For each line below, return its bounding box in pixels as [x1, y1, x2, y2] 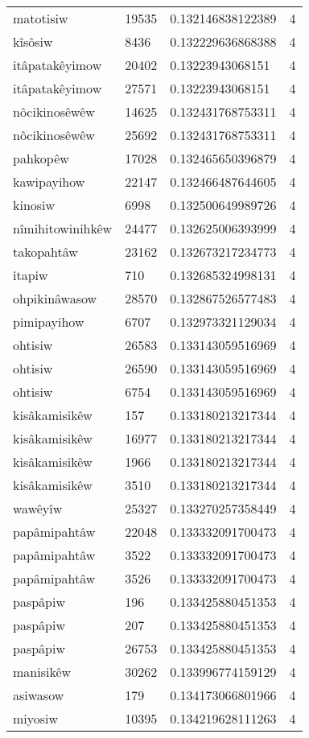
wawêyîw [13, 499, 63, 517]
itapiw [13, 266, 48, 284]
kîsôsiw [13, 32, 53, 51]
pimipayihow [13, 312, 84, 331]
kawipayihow [13, 172, 85, 191]
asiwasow [13, 686, 64, 704]
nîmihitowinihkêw [13, 219, 113, 237]
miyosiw [13, 709, 59, 728]
